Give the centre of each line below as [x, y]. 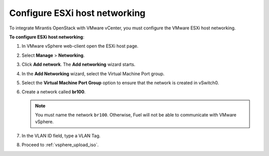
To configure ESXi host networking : [47, 37]
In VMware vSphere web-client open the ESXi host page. [80, 46]
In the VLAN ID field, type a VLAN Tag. [61, 136]
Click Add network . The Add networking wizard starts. [78, 64]
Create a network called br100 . [54, 92]
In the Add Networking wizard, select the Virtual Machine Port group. [93, 74]
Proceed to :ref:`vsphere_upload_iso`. [60, 145]
